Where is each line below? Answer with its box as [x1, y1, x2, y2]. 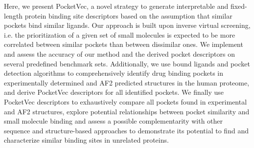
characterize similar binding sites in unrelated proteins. [4, 135, 169, 145]
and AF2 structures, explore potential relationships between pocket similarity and [4, 106, 250, 116]
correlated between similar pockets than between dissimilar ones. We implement [4, 39, 243, 49]
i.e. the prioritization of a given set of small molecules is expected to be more [4, 29, 235, 40]
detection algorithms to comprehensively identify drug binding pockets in [4, 68, 223, 78]
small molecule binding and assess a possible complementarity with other [4, 116, 223, 126]
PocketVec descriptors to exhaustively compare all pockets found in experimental [4, 96, 247, 106]
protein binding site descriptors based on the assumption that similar [24, 10, 232, 21]
